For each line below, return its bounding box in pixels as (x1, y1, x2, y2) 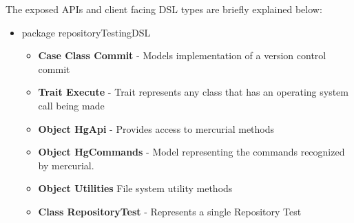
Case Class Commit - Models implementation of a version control (38, 48, 326, 63)
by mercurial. (38, 158, 94, 172)
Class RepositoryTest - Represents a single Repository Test (38, 204, 302, 218)
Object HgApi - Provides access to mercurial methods (38, 121, 275, 136)
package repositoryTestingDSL (21, 25, 151, 39)
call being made (38, 98, 105, 112)
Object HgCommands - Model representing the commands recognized (38, 145, 345, 159)
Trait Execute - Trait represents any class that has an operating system (38, 85, 348, 99)
